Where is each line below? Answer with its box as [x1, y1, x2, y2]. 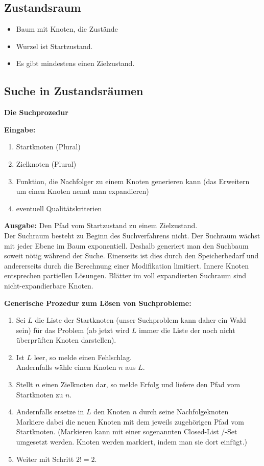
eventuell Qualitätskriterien [16, 203, 102, 213]
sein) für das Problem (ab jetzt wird [16, 324, 130, 335]
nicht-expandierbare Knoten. [4, 280, 93, 291]
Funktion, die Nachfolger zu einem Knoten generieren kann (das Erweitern [16, 175, 250, 186]
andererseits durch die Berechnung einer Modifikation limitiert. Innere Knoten [4, 260, 249, 271]
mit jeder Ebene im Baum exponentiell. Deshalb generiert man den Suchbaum [4, 240, 249, 251]
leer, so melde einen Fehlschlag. [34, 351, 132, 362]
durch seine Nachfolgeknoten [139, 406, 229, 417]
